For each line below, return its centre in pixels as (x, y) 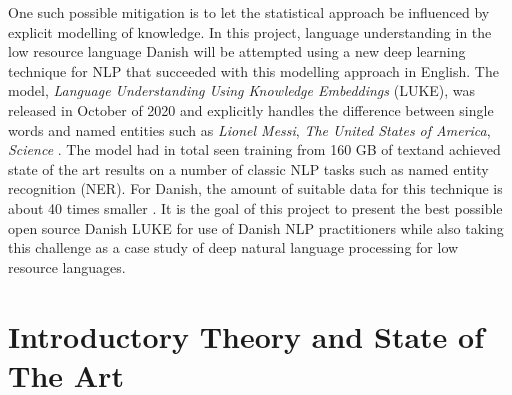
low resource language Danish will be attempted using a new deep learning (237, 51)
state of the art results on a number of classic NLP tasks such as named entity (248, 168)
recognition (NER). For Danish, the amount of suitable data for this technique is (255, 188)
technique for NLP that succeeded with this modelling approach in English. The (253, 70)
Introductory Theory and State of (246, 335)
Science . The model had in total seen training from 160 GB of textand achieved (254, 149)
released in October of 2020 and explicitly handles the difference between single (251, 109)
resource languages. (67, 266)
